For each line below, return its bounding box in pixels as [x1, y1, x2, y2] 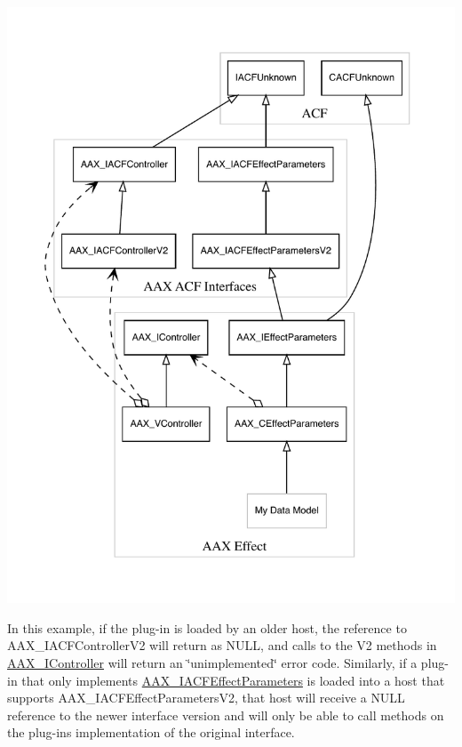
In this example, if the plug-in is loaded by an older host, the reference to [7, 618, 407, 637]
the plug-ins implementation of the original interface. [7, 723, 295, 742]
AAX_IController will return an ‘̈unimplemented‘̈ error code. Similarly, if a [7, 654, 418, 672]
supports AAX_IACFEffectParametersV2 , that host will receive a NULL [7, 688, 405, 707]
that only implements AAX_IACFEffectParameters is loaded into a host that [21, 671, 445, 689]
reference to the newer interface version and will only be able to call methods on [7, 705, 444, 724]
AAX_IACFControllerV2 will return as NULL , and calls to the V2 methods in [7, 636, 437, 655]
